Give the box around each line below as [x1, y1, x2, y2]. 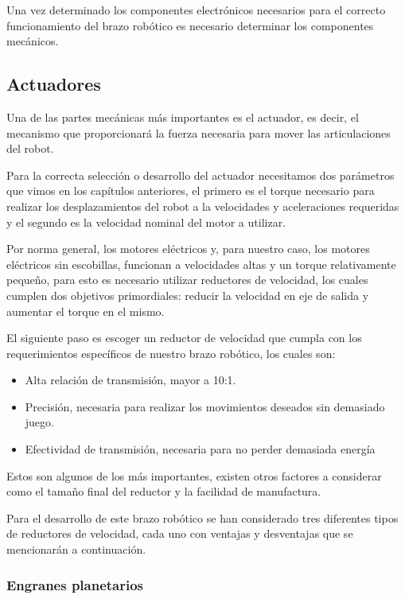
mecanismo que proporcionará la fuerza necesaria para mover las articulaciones [6, 124, 391, 141]
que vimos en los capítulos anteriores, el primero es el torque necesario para [6, 182, 375, 199]
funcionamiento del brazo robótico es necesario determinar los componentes [6, 17, 374, 33]
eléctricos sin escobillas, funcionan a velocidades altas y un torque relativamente [6, 255, 396, 272]
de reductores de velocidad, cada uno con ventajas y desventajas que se [6, 525, 353, 542]
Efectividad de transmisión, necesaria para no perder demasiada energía [25, 441, 376, 457]
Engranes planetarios [6, 574, 144, 594]
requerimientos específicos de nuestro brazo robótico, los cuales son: [6, 344, 336, 361]
